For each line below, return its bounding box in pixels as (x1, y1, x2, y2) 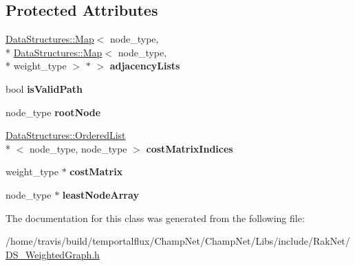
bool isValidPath (6, 81, 83, 96)
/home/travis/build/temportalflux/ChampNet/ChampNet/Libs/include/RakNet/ (6, 234, 350, 248)
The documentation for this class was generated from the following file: (6, 210, 305, 225)
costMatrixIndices (146, 141, 233, 155)
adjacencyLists (109, 58, 180, 73)
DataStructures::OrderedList (6, 128, 126, 142)
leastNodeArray (62, 187, 139, 201)
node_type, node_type (29, 141, 127, 155)
